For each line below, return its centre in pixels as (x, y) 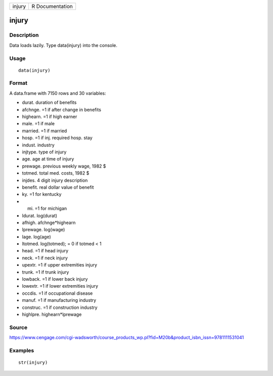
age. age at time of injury (48, 159)
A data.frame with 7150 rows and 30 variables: (58, 93)
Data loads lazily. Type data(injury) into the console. (63, 45)
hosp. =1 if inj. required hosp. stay (57, 138)
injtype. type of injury (44, 152)
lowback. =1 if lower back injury (55, 279)
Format (18, 83)
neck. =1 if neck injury (45, 258)
